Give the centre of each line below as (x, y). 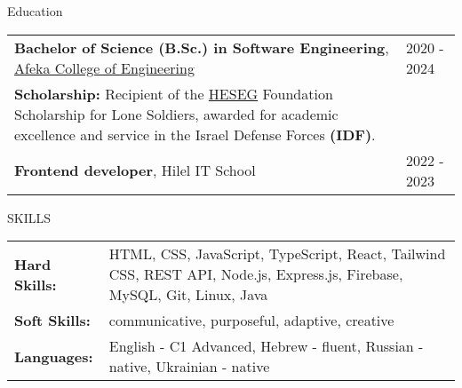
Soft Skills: (52, 321)
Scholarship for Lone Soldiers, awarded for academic (176, 114)
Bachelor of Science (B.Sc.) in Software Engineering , (202, 47)
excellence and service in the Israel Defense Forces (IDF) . (195, 134)
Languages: (54, 356)
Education (35, 11)
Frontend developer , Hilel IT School (135, 170)
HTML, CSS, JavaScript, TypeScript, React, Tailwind (277, 254)
